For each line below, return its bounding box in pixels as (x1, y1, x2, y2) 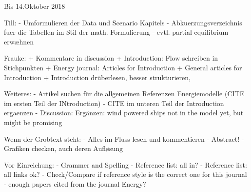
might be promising (4, 117, 62, 127)
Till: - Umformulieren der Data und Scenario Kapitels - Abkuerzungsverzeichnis (4, 17, 242, 27)
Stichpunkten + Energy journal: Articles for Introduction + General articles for (4, 62, 242, 72)
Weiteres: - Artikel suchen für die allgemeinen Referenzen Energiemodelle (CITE (4, 88, 245, 99)
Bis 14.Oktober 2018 (4, 1, 65, 11)
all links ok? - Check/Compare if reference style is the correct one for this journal (4, 169, 247, 179)
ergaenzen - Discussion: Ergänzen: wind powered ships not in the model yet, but (4, 107, 244, 118)
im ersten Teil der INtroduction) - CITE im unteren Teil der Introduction (4, 98, 224, 108)
